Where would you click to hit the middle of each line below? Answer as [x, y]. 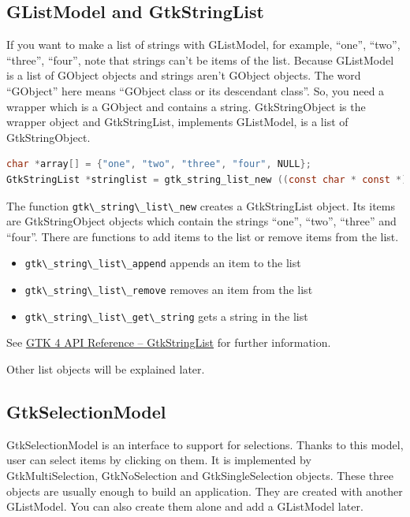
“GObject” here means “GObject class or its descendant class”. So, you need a [196, 90]
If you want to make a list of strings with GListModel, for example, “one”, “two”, [203, 45]
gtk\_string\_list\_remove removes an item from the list [169, 290]
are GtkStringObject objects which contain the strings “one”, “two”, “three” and [201, 221]
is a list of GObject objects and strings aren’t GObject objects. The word [184, 75]
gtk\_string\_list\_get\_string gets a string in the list [166, 316]
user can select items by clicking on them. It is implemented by [159, 460]
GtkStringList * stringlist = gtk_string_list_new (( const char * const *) [207, 179]
